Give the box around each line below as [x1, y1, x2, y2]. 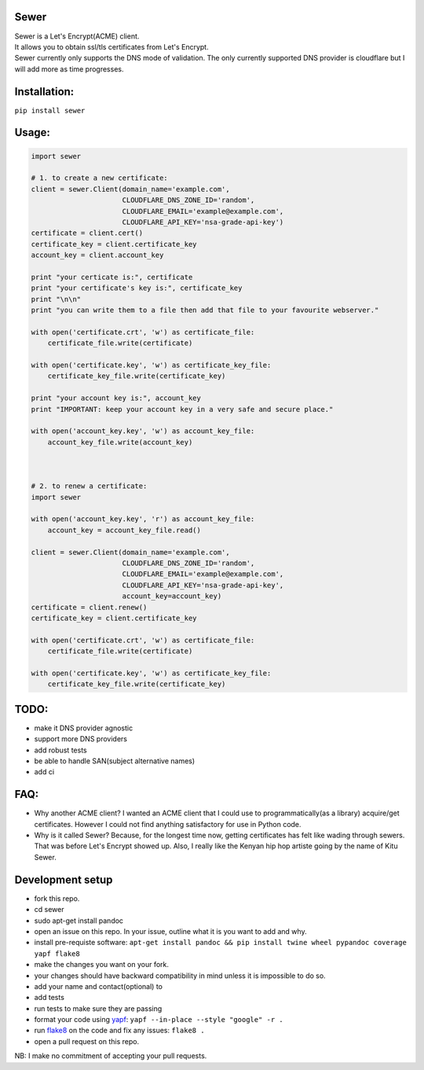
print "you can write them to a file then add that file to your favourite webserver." [31, 306, 379, 314]
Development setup [14, 873, 113, 886]
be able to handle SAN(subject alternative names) [34, 756, 196, 766]
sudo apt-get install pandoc [34, 916, 124, 925]
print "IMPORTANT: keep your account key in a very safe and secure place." [31, 405, 334, 414]
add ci [34, 767, 55, 777]
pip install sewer [14, 106, 86, 115]
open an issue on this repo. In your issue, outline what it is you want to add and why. [34, 926, 307, 936]
